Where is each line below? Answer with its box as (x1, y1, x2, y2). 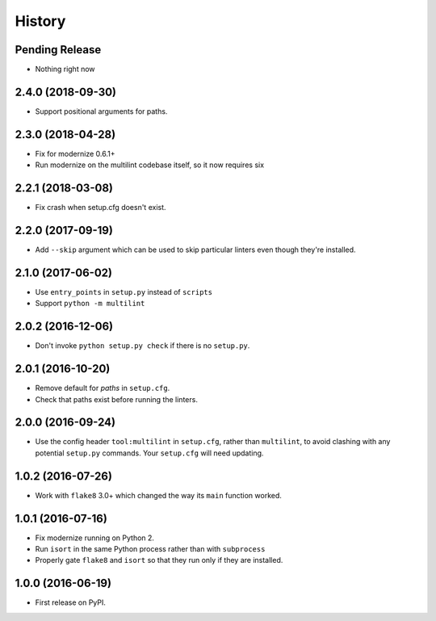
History (15, 12, 66, 30)
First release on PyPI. (35, 598, 107, 607)
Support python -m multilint (35, 299, 145, 308)
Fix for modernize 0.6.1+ (35, 149, 115, 158)
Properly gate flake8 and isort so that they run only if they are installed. (35, 556, 283, 565)
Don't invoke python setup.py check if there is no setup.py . (35, 341, 250, 350)
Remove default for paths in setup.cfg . (35, 384, 170, 393)
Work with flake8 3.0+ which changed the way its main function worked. (35, 490, 283, 500)
